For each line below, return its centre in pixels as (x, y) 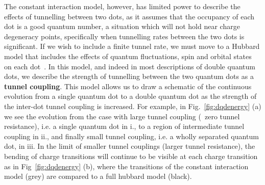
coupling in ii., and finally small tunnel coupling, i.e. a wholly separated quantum (131, 136)
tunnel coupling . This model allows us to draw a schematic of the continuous (128, 86)
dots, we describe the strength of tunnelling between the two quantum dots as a (129, 76)
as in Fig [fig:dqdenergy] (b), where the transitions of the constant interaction (126, 166)
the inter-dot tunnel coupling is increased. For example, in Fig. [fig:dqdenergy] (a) (133, 106)
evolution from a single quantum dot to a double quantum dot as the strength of (130, 96)
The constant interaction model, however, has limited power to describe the (122, 6)
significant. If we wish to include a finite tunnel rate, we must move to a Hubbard (132, 46)
